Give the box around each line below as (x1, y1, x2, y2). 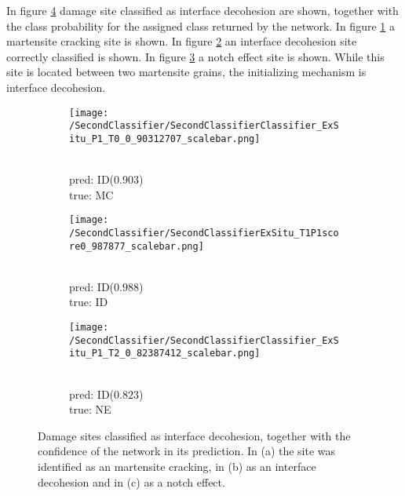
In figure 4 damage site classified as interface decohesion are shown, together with (6, 2, 399, 18)
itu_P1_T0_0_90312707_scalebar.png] (69, 133, 261, 144)
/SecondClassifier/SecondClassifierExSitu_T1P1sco (69, 227, 339, 239)
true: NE (69, 401, 111, 418)
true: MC (69, 186, 114, 202)
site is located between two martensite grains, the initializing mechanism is (6, 64, 367, 80)
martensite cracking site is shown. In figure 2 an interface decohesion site (6, 33, 357, 49)
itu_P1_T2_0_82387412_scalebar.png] (69, 348, 261, 359)
